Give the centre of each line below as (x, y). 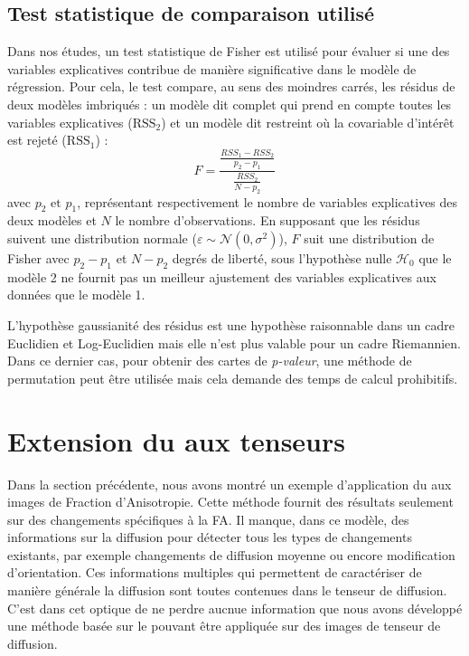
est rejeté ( (37, 140)
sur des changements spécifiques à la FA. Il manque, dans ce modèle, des (208, 519)
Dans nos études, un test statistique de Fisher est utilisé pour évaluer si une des (229, 51)
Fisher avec (38, 258)
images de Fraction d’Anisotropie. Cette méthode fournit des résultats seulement (230, 502)
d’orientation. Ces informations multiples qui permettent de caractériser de (215, 572)
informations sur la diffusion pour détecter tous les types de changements (210, 537)
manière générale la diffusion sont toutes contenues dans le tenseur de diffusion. (227, 590)
